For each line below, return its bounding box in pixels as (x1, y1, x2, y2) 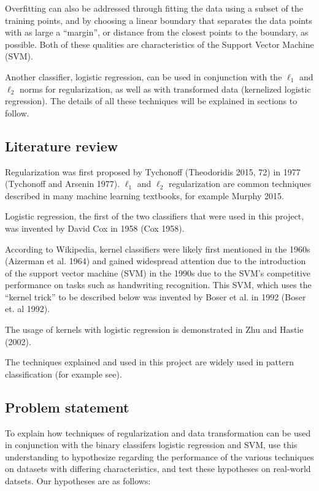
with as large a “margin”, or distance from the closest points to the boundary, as (5, 26, 309, 39)
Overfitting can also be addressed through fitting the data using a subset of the (5, 2, 303, 14)
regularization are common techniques (168, 177, 311, 190)
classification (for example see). (5, 367, 122, 380)
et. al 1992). (5, 302, 50, 315)
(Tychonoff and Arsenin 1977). (5, 177, 120, 190)
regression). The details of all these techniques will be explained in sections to (5, 94, 298, 107)
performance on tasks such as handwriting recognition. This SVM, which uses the (5, 278, 312, 291)
